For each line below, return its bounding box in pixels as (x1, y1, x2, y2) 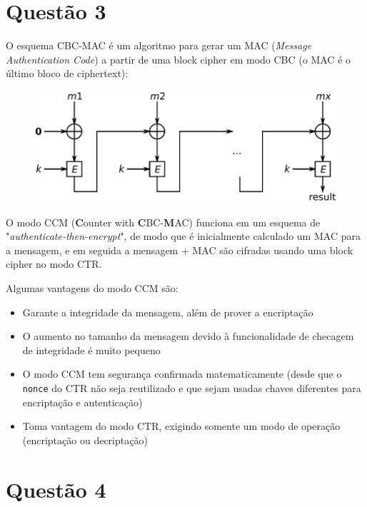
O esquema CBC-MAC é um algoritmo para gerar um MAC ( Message (6, 38, 312, 53)
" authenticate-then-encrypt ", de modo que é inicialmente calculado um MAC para (6, 229, 361, 244)
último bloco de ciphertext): (6, 66, 129, 81)
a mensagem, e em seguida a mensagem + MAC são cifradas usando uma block (6, 242, 353, 257)
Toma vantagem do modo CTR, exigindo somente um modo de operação (22, 418, 341, 433)
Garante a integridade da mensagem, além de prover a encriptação (22, 304, 313, 319)
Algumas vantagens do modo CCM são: (6, 281, 179, 296)
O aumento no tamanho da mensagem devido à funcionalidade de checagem (22, 328, 354, 343)
